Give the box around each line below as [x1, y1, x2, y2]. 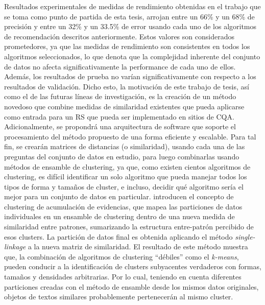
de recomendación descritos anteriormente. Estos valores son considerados [4, 31, 234, 41]
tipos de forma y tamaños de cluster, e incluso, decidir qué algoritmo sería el [4, 181, 244, 192]
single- [235, 231, 255, 242]
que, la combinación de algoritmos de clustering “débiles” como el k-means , [4, 251, 239, 262]
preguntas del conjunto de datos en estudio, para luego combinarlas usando [4, 151, 239, 161]
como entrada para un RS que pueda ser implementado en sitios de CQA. [4, 111, 234, 122]
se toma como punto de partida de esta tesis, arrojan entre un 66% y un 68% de [4, 11, 255, 21]
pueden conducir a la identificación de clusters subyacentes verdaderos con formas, [4, 261, 261, 272]
